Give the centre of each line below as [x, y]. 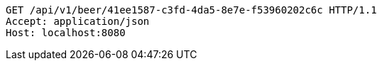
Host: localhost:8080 [66, 33]
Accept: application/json [78, 21]
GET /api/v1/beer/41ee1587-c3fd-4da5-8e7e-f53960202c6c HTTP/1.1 [191, 10]
